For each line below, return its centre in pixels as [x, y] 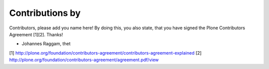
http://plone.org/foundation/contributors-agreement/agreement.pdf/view [84, 60]
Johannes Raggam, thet [46, 44]
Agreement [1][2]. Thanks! [36, 34]
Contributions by [45, 13]
